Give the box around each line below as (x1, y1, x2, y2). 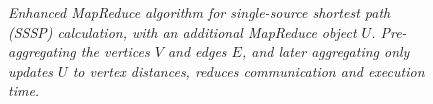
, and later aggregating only (241, 41, 410, 62)
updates (8, 60, 54, 81)
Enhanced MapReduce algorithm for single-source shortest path (8, 2, 391, 22)
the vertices (80, 41, 150, 62)
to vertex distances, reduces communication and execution (72, 60, 425, 81)
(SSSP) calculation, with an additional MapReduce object (8, 21, 357, 42)
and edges (167, 41, 227, 62)
